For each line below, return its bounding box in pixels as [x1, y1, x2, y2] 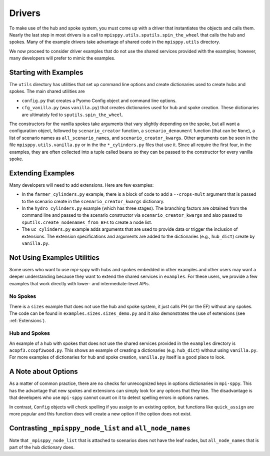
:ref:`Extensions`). [9, 317, 46, 323]
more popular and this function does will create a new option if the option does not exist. [9, 410, 192, 416]
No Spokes [9, 293, 36, 300]
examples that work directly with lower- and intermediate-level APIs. [9, 280, 150, 286]
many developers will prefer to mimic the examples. [9, 55, 115, 61]
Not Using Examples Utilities [9, 253, 99, 262]
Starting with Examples [9, 68, 83, 77]
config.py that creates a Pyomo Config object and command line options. [21, 98, 177, 104]
